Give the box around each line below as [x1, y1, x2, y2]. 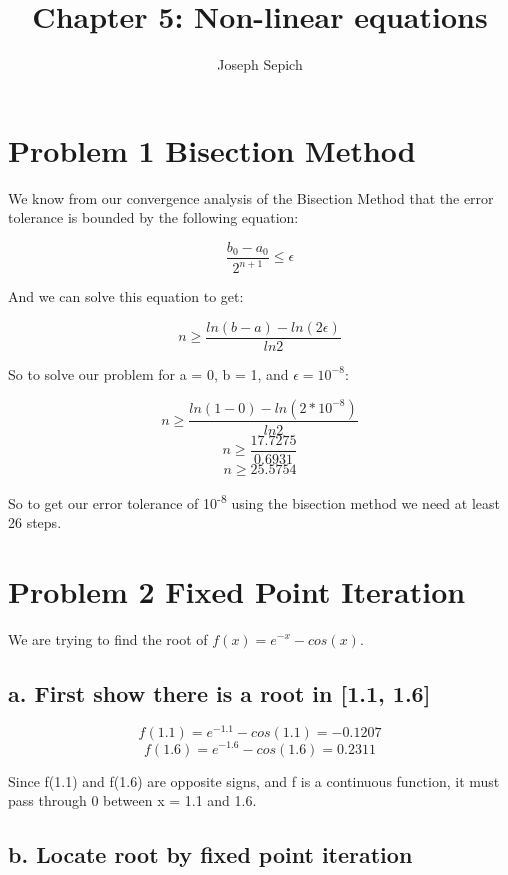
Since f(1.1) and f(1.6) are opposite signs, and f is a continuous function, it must [8, 770, 500, 791]
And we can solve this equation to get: [8, 286, 244, 307]
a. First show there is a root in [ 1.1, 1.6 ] [8, 677, 431, 708]
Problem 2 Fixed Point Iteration [8, 570, 466, 611]
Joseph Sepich [217, 54, 303, 75]
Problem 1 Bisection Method [8, 129, 416, 170]
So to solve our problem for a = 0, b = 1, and [8, 363, 289, 384]
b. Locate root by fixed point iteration [8, 839, 413, 870]
